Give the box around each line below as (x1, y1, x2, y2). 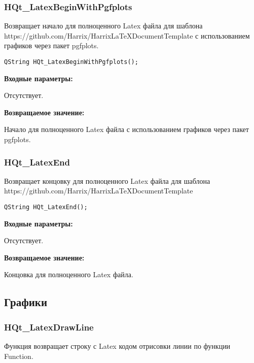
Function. (4, 350, 33, 361)
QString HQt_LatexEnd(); (4, 204, 88, 211)
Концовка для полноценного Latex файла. (4, 269, 133, 280)
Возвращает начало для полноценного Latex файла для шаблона (4, 20, 203, 31)
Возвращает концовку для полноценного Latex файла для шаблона (4, 175, 210, 186)
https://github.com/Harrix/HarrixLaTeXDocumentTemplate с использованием (4, 30, 250, 41)
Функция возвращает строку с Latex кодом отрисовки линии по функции (4, 341, 231, 351)
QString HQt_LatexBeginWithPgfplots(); (4, 58, 138, 65)
